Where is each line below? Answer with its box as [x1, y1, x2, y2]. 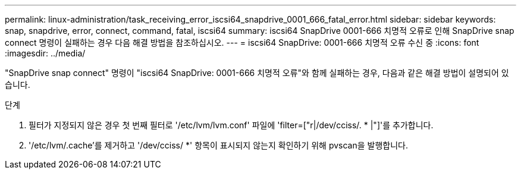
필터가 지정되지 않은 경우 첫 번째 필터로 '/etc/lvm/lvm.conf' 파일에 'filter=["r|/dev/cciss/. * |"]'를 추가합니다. [29, 120, 434, 130]
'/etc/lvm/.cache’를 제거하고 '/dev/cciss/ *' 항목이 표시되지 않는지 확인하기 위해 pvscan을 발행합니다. [29, 140, 408, 150]
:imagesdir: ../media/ [5, 48, 86, 58]
